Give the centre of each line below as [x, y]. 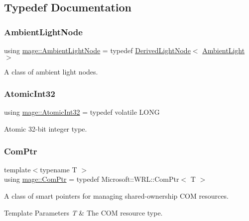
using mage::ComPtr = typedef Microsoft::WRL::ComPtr [92, 179]
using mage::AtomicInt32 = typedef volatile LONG [82, 112]
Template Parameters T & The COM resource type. [83, 212]
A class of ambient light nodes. [51, 71]
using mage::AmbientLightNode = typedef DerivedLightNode [97, 50]
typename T [59, 169]
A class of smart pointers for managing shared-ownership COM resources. [116, 196]
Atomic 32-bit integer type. [46, 129]
